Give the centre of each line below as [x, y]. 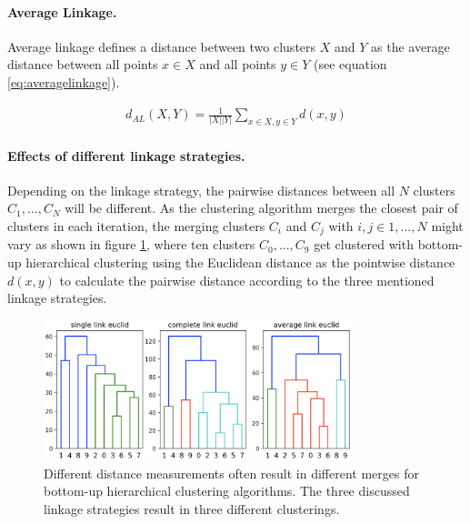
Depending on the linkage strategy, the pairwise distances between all [201, 190]
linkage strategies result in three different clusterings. [192, 508]
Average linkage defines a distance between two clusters [162, 46]
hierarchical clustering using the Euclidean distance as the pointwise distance [240, 262]
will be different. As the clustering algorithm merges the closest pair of [261, 208]
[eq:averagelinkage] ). [64, 81]
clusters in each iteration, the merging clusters [136, 225]
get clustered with [364, 244]
